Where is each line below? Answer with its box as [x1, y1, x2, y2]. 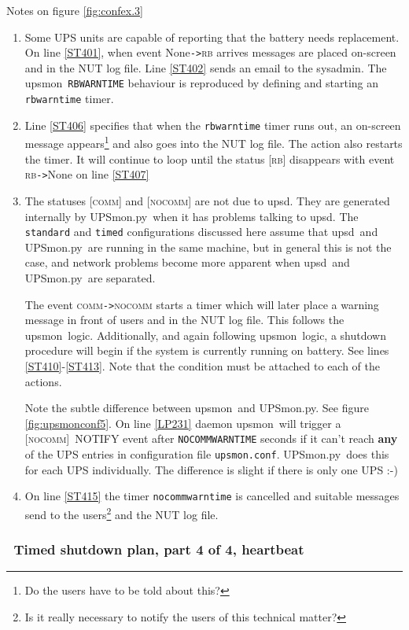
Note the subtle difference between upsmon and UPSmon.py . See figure [24, 400, 369, 416]
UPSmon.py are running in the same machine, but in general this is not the [24, 238, 392, 255]
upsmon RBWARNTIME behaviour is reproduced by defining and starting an [24, 75, 379, 91]
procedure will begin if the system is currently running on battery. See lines [24, 342, 389, 359]
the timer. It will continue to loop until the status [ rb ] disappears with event [24, 150, 395, 167]
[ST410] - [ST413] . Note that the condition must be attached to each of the [24, 357, 381, 374]
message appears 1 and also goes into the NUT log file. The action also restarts [24, 133, 403, 152]
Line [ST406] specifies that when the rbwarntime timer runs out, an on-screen [24, 116, 401, 133]
